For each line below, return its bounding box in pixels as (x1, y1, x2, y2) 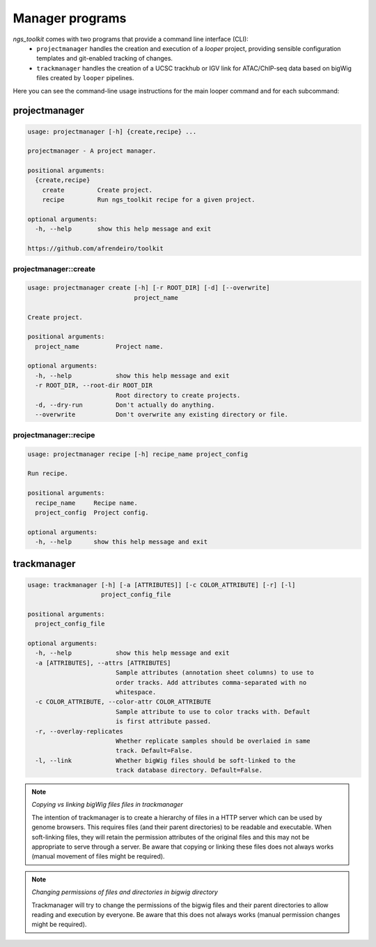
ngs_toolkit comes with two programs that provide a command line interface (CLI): (13, 35, 249, 43)
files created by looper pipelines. (36, 74, 134, 82)
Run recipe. (27, 469, 69, 478)
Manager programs (13, 10, 127, 26)
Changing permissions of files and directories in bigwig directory (31, 888, 219, 896)
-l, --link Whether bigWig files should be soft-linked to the (35, 757, 296, 764)
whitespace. (115, 688, 157, 696)
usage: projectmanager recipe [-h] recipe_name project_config (27, 450, 249, 458)
